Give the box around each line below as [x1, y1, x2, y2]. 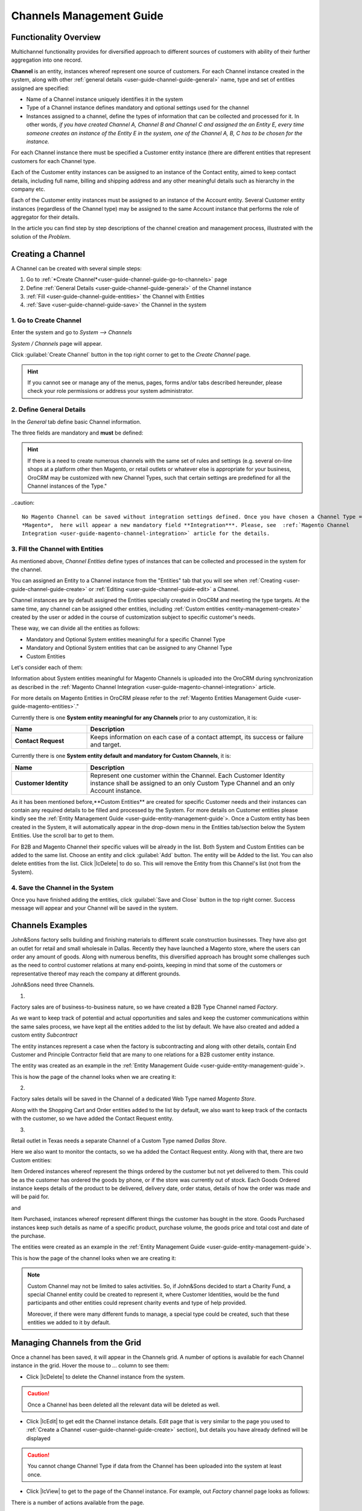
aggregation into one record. [11, 56, 83, 63]
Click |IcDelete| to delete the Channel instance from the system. [26, 1373, 185, 1380]
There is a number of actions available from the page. [11, 1499, 145, 1506]
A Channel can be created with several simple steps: [11, 265, 142, 272]
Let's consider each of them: [11, 664, 83, 671]
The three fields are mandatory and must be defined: [11, 429, 144, 436]
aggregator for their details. [11, 213, 80, 221]
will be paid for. [11, 1193, 49, 1200]
